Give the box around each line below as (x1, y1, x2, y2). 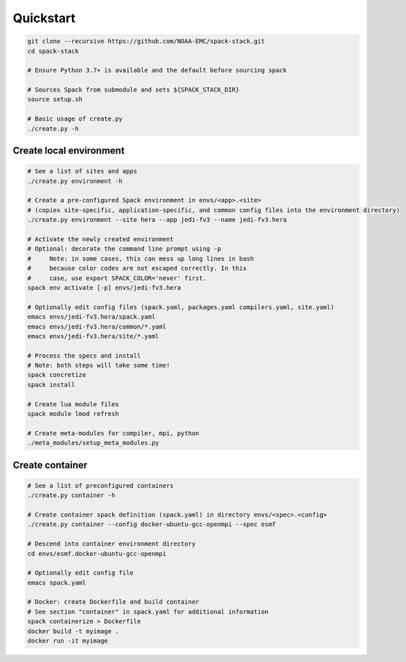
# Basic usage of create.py (27, 115, 123, 123)
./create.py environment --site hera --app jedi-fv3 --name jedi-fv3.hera (27, 216, 288, 224)
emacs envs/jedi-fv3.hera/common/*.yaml (27, 322, 166, 331)
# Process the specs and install (27, 351, 141, 360)
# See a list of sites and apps (27, 167, 138, 175)
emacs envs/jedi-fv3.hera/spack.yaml (27, 313, 156, 321)
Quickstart (12, 10, 76, 26)
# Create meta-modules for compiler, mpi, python (27, 429, 200, 437)
